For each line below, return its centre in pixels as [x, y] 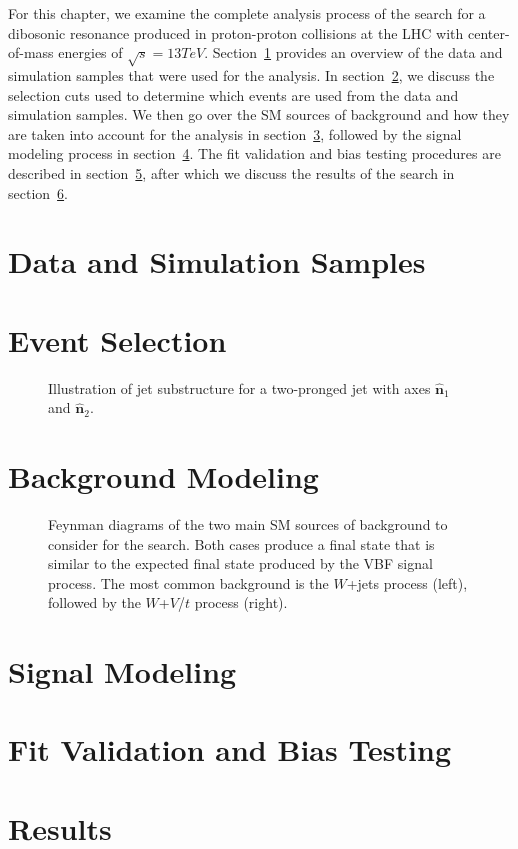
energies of [90, 52]
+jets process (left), [407, 582]
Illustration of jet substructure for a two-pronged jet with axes [239, 387]
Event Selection [117, 339]
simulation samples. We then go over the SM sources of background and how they [259, 114]
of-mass [31, 52]
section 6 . [38, 192]
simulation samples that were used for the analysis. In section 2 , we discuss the [251, 74]
